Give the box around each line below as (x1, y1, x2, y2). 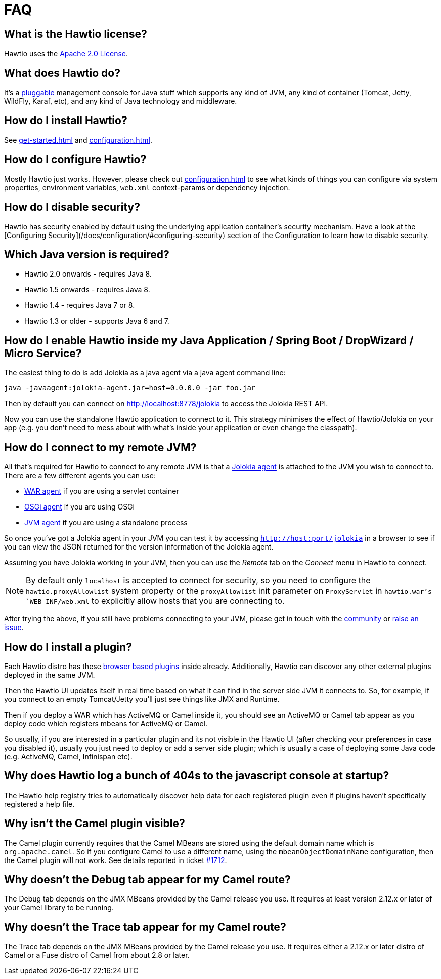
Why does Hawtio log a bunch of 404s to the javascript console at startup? (4, 769, 389, 782)
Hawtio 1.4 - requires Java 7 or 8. (24, 301, 135, 310)
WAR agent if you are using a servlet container (24, 487, 179, 496)
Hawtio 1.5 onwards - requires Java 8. (24, 285, 150, 294)
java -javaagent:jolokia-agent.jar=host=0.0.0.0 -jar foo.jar (4, 384, 256, 393)
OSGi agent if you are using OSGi (24, 502, 135, 512)
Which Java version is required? (4, 248, 169, 261)
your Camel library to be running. (4, 903, 114, 912)
